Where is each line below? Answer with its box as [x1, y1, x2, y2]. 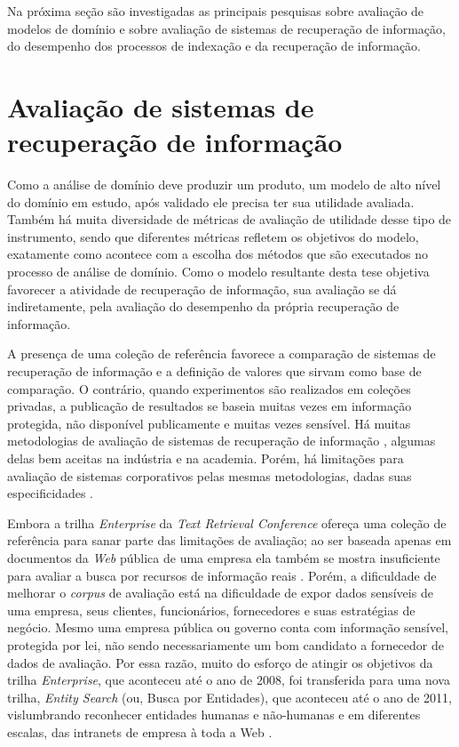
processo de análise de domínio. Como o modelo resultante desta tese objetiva [7, 262, 430, 281]
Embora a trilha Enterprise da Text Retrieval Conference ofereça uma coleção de [7, 513, 447, 532]
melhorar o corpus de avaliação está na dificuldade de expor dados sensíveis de [7, 583, 433, 602]
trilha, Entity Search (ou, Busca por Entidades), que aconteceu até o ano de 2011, [7, 687, 452, 706]
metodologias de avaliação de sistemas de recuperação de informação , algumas [7, 431, 436, 450]
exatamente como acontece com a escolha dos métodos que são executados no [7, 245, 428, 263]
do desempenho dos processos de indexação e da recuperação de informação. [7, 36, 422, 55]
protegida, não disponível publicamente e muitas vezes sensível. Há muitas [7, 414, 411, 432]
